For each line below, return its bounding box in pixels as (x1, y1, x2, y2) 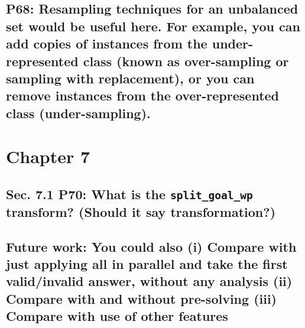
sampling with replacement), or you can (6, 69, 255, 87)
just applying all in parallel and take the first (6, 255, 288, 273)
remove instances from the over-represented (6, 86, 279, 105)
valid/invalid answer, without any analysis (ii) (6, 272, 293, 290)
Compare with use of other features (6, 307, 228, 325)
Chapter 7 (6, 144, 90, 168)
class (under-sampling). (6, 103, 151, 122)
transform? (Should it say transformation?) (6, 202, 276, 220)
